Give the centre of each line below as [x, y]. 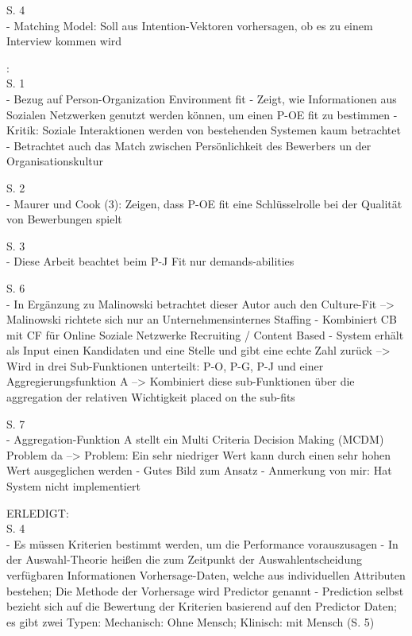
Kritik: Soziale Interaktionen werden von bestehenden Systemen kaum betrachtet [204, 130]
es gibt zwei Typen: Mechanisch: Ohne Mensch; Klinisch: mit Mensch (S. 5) [191, 621]
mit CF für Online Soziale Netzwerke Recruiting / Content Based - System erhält [205, 334]
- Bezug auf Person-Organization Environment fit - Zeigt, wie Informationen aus [202, 98]
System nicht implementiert [73, 486]
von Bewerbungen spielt [64, 219]
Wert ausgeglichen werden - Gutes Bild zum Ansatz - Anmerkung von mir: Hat [199, 470]
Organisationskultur [55, 161]
